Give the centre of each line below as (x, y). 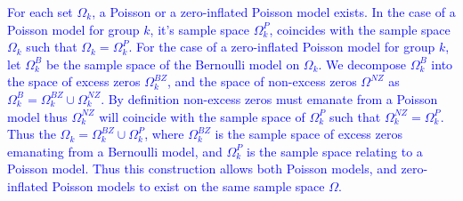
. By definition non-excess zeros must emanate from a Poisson (269, 98)
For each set (40, 12)
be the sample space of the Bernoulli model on (173, 64)
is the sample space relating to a (335, 151)
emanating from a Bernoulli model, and (115, 151)
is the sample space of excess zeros (309, 134)
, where (164, 134)
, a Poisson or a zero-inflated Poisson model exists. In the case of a (274, 12)
